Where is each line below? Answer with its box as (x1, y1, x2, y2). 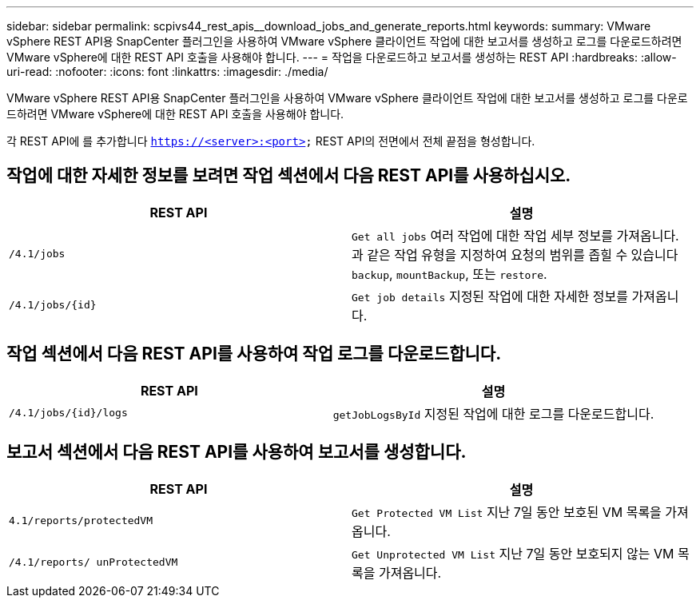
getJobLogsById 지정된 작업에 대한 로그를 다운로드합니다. (332, 405, 654, 422)
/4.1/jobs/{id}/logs (9, 407, 128, 419)
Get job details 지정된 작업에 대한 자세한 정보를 (352, 288, 628, 304)
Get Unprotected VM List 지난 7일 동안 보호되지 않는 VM (352, 545, 674, 562)
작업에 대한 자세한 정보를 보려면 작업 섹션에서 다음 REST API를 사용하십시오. (6, 165, 571, 186)
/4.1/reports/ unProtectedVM (9, 556, 178, 569)
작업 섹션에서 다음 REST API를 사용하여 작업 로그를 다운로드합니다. (6, 344, 502, 364)
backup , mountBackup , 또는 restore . (352, 265, 547, 282)
